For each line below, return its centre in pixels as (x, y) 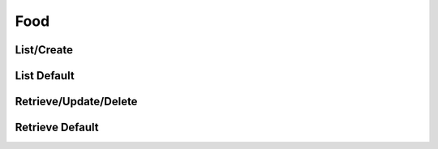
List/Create (44, 50)
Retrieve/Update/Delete (76, 102)
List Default (45, 76)
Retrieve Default (57, 128)
